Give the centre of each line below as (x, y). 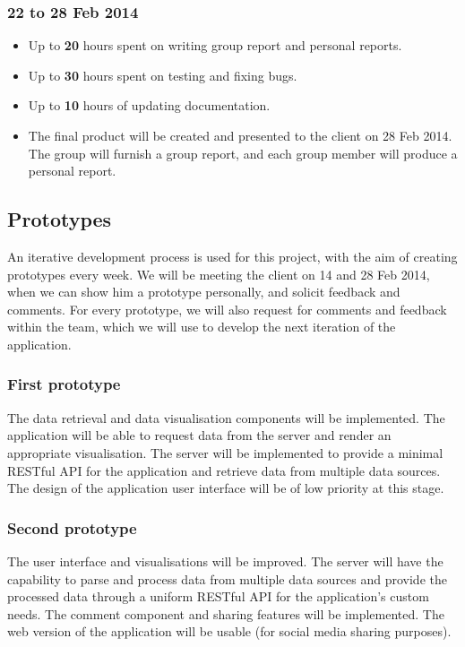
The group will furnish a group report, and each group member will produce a (243, 153)
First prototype (64, 384)
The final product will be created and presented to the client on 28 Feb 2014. (240, 135)
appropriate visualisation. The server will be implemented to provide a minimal (225, 452)
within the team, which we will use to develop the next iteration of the (202, 327)
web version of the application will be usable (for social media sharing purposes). (229, 631)
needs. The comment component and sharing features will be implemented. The (226, 613)
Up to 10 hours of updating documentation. (149, 105)
